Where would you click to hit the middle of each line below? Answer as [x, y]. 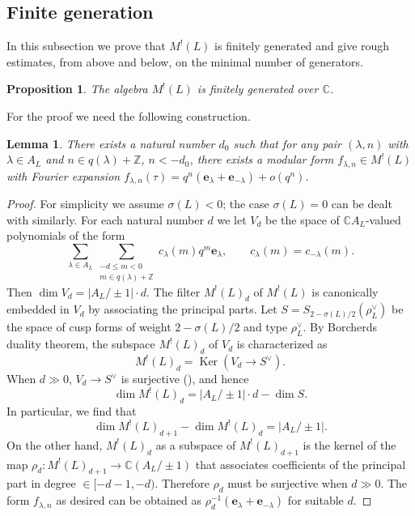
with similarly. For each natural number [105, 219]
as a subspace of [196, 444]
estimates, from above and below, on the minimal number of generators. [185, 61]
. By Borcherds [340, 327]
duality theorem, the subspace [81, 344]
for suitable [315, 500]
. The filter [174, 291]
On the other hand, [55, 444]
